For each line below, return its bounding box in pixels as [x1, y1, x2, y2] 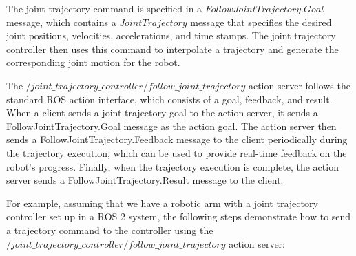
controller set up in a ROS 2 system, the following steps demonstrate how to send [6, 209, 351, 224]
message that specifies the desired [190, 14, 332, 29]
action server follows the [248, 78, 350, 92]
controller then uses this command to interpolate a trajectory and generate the [6, 41, 339, 56]
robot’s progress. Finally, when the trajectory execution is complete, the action [6, 159, 339, 173]
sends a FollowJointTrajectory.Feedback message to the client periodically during [6, 132, 348, 147]
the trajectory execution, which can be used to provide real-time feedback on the [6, 145, 347, 160]
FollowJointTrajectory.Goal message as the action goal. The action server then [6, 118, 337, 133]
